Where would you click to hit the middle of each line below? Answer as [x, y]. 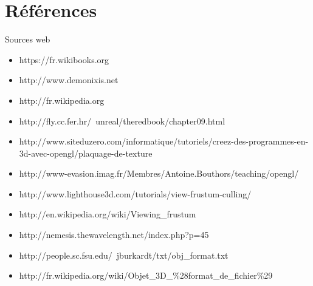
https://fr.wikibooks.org [64, 59]
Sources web [28, 39]
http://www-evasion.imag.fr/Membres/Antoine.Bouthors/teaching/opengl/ [159, 173]
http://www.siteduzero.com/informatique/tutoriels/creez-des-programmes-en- [164, 141]
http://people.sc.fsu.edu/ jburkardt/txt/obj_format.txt [124, 255]
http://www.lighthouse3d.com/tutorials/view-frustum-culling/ [135, 193]
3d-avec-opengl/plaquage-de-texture [86, 153]
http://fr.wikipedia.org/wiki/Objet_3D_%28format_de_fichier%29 [146, 275]
